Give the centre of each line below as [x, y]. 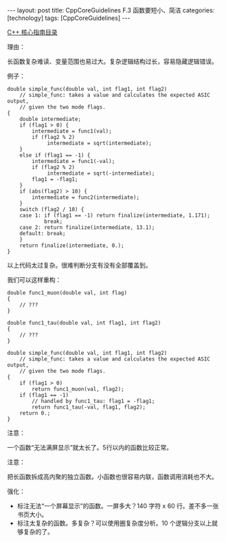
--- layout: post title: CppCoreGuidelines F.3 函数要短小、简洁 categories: [111, 10]
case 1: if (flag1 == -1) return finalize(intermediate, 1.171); [115, 215]
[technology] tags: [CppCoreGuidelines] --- [69, 18]
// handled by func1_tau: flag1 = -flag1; [93, 401]
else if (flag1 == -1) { [55, 155]
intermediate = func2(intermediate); [86, 197]
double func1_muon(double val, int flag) [67, 293]
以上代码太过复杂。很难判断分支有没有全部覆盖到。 [79, 265]
